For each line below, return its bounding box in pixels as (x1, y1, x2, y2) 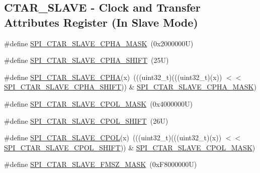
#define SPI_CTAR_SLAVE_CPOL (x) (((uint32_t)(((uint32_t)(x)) (4, 132, 222, 143)
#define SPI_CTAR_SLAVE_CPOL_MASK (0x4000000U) (4, 98, 193, 109)
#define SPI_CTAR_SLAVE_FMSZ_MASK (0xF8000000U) (4, 159, 197, 169)
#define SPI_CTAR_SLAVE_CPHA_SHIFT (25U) (4, 55, 169, 65)
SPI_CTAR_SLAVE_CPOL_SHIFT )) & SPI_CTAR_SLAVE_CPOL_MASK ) (4, 142, 255, 152)
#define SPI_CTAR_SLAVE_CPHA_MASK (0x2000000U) (4, 38, 194, 48)
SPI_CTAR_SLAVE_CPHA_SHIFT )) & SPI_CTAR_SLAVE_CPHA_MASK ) (4, 81, 256, 92)
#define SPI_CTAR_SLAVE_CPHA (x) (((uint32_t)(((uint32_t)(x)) (4, 71, 222, 82)
